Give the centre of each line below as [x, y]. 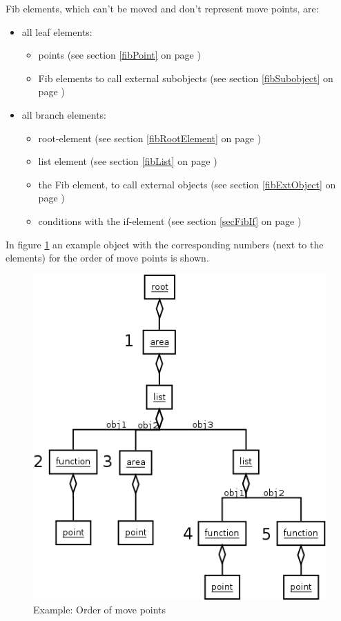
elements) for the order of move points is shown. [107, 258]
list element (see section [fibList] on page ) [128, 161]
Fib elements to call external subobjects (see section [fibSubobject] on [186, 78]
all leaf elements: [57, 31]
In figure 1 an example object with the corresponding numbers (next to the [165, 244]
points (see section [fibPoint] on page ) [119, 55]
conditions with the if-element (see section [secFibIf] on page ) [170, 220]
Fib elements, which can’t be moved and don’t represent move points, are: [162, 8]
